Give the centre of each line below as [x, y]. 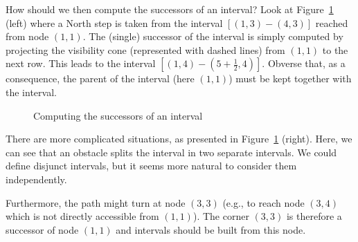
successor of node [42, 229]
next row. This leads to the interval [81, 63]
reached [332, 22]
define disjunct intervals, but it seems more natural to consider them [151, 166]
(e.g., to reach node [263, 202]
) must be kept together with [290, 78]
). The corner [221, 216]
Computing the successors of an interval [118, 115]
